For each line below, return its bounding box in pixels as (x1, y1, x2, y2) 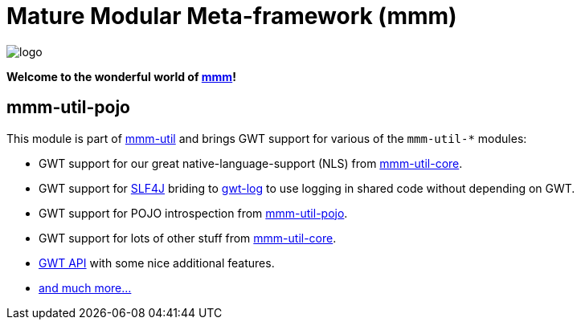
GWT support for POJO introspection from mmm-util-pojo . (39, 206, 348, 220)
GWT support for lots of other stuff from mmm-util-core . (39, 230, 337, 245)
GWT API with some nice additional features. (39, 255, 275, 270)
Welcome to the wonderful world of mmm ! (6, 69, 236, 84)
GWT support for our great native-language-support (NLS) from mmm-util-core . (39, 156, 463, 170)
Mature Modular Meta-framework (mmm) (6, 2, 457, 30)
